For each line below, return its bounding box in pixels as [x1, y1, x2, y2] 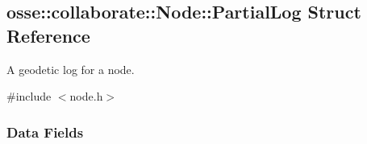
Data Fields [6, 121, 84, 142]
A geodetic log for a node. [6, 60, 135, 77]
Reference [6, 23, 90, 47]
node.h [69, 88, 103, 105]
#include [6, 88, 52, 105]
